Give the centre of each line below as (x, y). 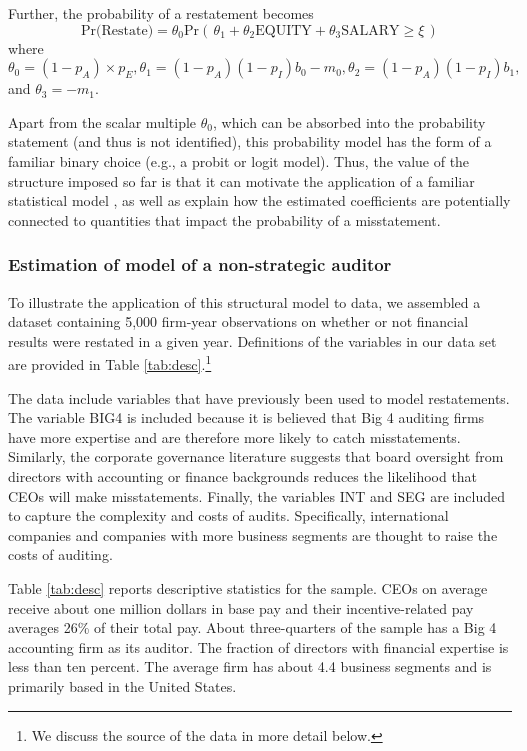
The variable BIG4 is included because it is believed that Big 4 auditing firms (246, 417)
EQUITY (283, 30)
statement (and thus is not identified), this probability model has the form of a (250, 141)
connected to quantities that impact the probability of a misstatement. (224, 219)
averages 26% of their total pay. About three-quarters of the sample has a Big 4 (252, 627)
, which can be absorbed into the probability (349, 121)
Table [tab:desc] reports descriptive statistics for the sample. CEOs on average (248, 587)
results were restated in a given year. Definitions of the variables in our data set (252, 340)
